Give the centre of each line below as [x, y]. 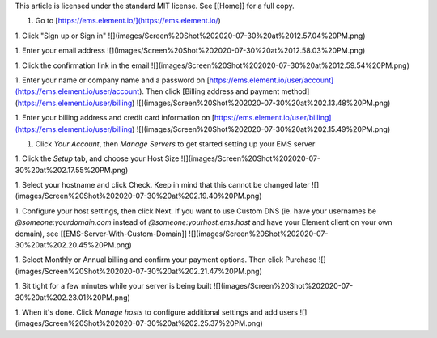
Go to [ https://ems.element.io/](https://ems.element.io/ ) [128, 21]
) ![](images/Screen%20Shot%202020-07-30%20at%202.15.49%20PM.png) [261, 129]
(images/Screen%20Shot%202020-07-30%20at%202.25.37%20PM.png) [139, 323]
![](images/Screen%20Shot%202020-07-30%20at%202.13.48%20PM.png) [263, 103]
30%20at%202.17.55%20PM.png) [72, 170]
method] [295, 91]
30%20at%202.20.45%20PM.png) [74, 245]
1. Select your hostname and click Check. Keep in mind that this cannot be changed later [163, 185]
